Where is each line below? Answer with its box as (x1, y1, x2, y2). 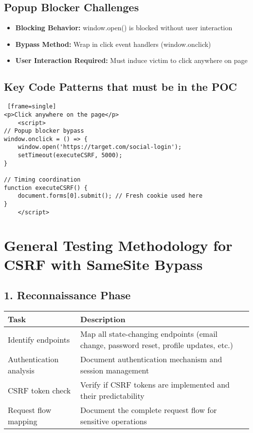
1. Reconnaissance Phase (4, 288, 131, 303)
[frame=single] (7, 103, 56, 110)
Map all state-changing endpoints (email (80, 328, 218, 340)
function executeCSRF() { (4, 184, 88, 191)
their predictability (80, 390, 145, 402)
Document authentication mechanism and (80, 353, 222, 365)
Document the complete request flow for (80, 404, 217, 416)
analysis (8, 365, 35, 376)
